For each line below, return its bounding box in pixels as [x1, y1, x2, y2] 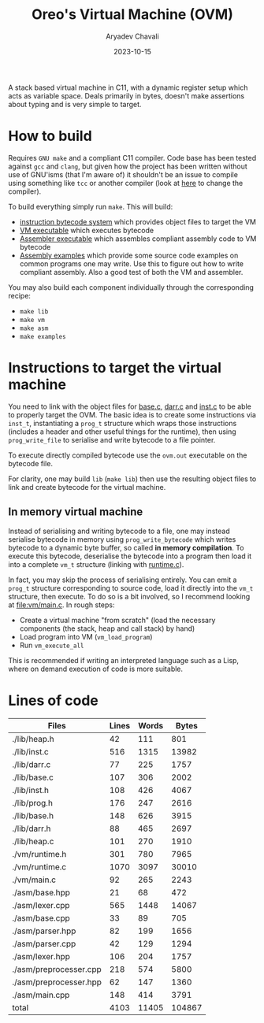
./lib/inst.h [12, 784, 50, 795]
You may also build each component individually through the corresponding [8, 282, 255, 292]
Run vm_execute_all [19, 640, 84, 650]
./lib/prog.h [12, 797, 54, 808]
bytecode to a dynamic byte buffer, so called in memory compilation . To [8, 543, 244, 552]
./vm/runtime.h [12, 848, 67, 859]
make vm [19, 316, 45, 324]
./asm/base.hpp [12, 887, 71, 898]
